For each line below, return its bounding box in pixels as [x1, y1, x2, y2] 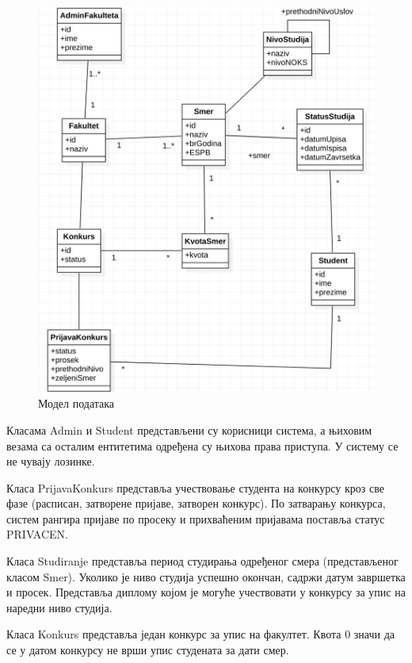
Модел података [38, 395, 115, 412]
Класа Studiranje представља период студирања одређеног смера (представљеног [6, 553, 399, 569]
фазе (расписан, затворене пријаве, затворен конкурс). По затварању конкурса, [6, 495, 386, 512]
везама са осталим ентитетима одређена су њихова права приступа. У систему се [6, 437, 399, 454]
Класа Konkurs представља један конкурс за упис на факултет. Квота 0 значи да [6, 626, 395, 642]
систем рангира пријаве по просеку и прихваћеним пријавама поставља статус [6, 510, 385, 527]
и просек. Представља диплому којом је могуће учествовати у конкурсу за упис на [6, 584, 406, 600]
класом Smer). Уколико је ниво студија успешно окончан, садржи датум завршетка [6, 568, 406, 584]
